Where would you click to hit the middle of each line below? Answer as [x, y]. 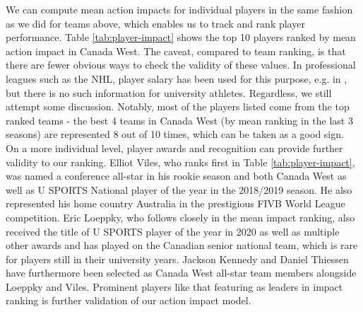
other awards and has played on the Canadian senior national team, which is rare [182, 245]
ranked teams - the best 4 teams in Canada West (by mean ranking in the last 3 [179, 120]
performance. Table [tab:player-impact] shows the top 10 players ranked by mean [181, 37]
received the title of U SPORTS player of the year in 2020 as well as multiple [173, 231]
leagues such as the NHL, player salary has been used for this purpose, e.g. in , [177, 78]
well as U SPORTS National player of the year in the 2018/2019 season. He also [179, 189]
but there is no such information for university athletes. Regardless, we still [169, 92]
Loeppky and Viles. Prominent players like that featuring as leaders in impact [174, 286]
